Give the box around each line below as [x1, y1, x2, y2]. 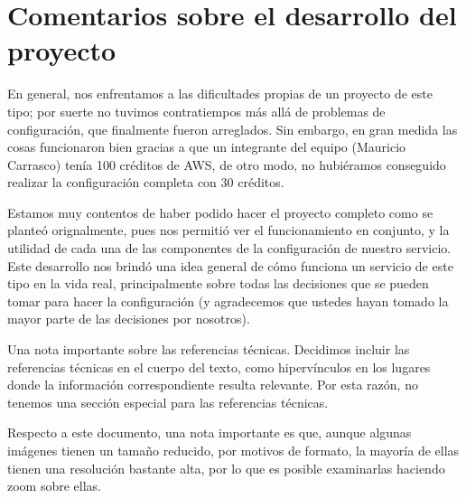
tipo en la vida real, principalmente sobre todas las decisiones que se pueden [7, 274, 429, 293]
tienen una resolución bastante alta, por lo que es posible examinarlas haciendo [7, 458, 445, 477]
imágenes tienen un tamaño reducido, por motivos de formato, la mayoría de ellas [7, 441, 460, 459]
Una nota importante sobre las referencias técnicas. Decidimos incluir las [7, 340, 410, 359]
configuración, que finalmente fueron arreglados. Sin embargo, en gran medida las [7, 119, 458, 138]
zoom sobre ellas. [7, 476, 102, 495]
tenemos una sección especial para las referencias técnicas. [7, 392, 329, 411]
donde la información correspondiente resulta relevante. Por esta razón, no [7, 375, 418, 394]
